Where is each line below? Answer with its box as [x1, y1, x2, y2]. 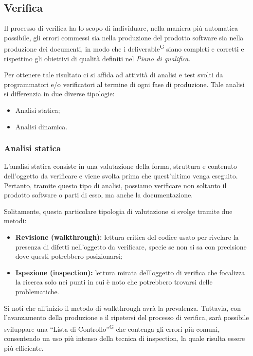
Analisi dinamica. [15, 121, 68, 131]
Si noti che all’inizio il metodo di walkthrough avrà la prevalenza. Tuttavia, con [4, 303, 241, 313]
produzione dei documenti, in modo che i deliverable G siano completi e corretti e [4, 42, 244, 54]
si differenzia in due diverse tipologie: [4, 89, 115, 99]
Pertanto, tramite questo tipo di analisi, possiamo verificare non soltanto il [4, 180, 227, 190]
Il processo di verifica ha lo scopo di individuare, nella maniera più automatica [4, 23, 238, 33]
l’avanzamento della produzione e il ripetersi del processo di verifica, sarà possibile [4, 312, 249, 322]
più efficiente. [4, 342, 44, 353]
